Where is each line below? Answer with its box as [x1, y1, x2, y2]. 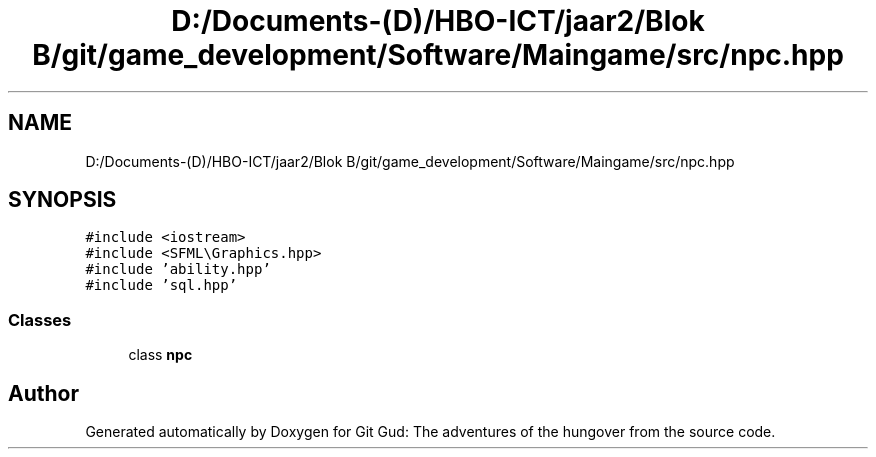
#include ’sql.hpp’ [85, 277, 238, 294]
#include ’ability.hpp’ [85, 261, 271, 278]
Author [8, 380, 79, 406]
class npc [128, 346, 193, 364]
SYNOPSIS [8, 187, 117, 213]
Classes [8, 309, 72, 330]
